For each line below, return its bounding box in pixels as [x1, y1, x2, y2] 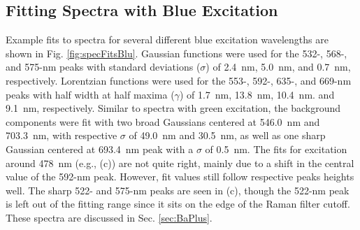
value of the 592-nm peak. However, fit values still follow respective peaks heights [6, 169, 354, 184]
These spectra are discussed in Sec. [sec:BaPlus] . [6, 210, 213, 224]
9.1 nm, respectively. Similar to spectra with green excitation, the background [6, 101, 341, 115]
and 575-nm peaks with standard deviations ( [6, 59, 201, 74]
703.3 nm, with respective [6, 128, 117, 143]
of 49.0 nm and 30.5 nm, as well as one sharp [129, 128, 326, 143]
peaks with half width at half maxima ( [6, 87, 175, 101]
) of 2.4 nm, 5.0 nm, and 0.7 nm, [206, 59, 351, 74]
